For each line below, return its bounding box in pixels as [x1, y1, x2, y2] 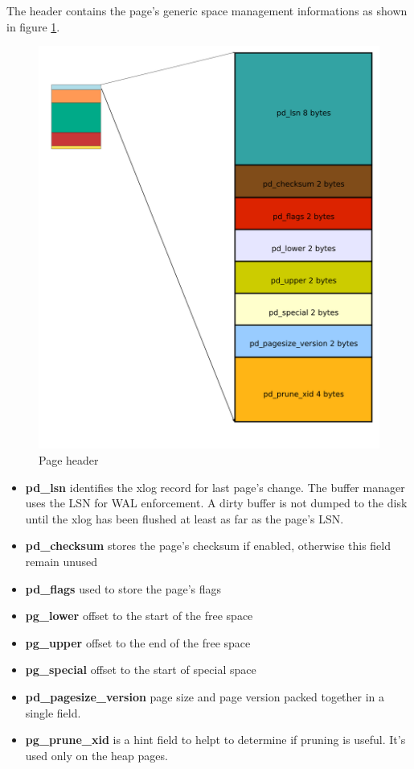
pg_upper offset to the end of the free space [25, 634, 251, 651]
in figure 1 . [6, 18, 60, 35]
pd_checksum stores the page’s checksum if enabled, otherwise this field [25, 537, 391, 554]
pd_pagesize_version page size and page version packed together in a [25, 688, 385, 705]
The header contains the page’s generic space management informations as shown [6, 2, 408, 19]
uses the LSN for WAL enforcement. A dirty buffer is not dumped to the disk [25, 494, 408, 511]
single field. [25, 704, 81, 721]
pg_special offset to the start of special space [25, 661, 256, 678]
